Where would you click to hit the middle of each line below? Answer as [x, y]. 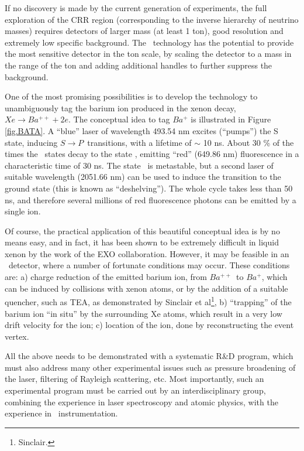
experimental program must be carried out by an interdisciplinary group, [135, 390]
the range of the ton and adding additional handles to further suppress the [139, 65]
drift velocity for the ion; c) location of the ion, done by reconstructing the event [149, 325]
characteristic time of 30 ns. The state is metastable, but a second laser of [139, 165]
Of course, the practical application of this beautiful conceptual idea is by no [142, 230]
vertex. [17, 336]
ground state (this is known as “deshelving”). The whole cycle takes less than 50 [149, 188]
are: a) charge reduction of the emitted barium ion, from [106, 277]
